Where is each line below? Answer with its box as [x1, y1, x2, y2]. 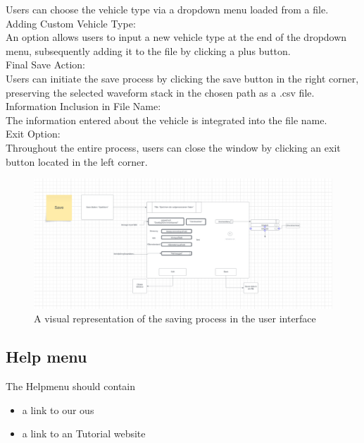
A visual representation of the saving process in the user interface [34, 311, 316, 326]
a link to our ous [22, 402, 94, 417]
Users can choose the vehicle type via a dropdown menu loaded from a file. [6, 2, 329, 16]
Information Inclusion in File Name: [6, 99, 161, 114]
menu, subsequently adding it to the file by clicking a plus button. [6, 43, 291, 58]
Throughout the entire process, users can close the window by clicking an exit [6, 140, 341, 154]
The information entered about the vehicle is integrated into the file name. [6, 112, 327, 127]
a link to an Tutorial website [22, 426, 146, 441]
